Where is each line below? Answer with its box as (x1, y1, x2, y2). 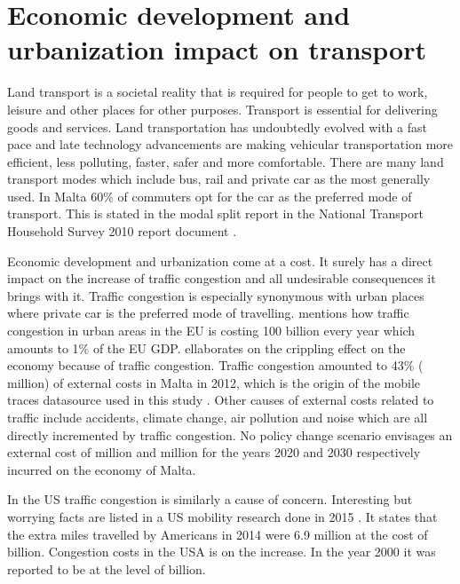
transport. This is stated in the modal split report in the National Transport (7, 204, 424, 223)
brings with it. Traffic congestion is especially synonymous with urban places (7, 286, 424, 304)
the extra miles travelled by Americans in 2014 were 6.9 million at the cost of (7, 525, 428, 543)
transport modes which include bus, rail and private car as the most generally (7, 170, 431, 188)
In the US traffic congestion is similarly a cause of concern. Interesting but (7, 490, 413, 509)
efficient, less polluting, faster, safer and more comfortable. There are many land (7, 152, 444, 170)
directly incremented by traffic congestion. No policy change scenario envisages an (7, 425, 453, 444)
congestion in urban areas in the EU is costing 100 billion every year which (7, 321, 416, 340)
